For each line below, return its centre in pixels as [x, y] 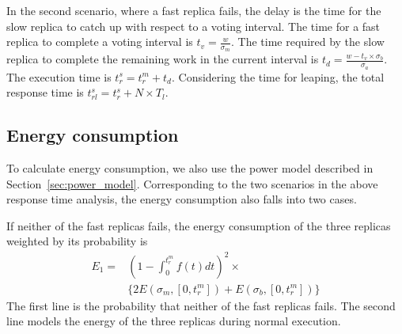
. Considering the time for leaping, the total [278, 76]
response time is [45, 92]
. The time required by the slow [308, 42]
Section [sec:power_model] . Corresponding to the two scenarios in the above [192, 183]
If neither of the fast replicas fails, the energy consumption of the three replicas [199, 225]
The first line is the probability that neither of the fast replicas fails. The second [201, 305]
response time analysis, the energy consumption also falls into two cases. [182, 199]
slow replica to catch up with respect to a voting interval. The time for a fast [193, 26]
